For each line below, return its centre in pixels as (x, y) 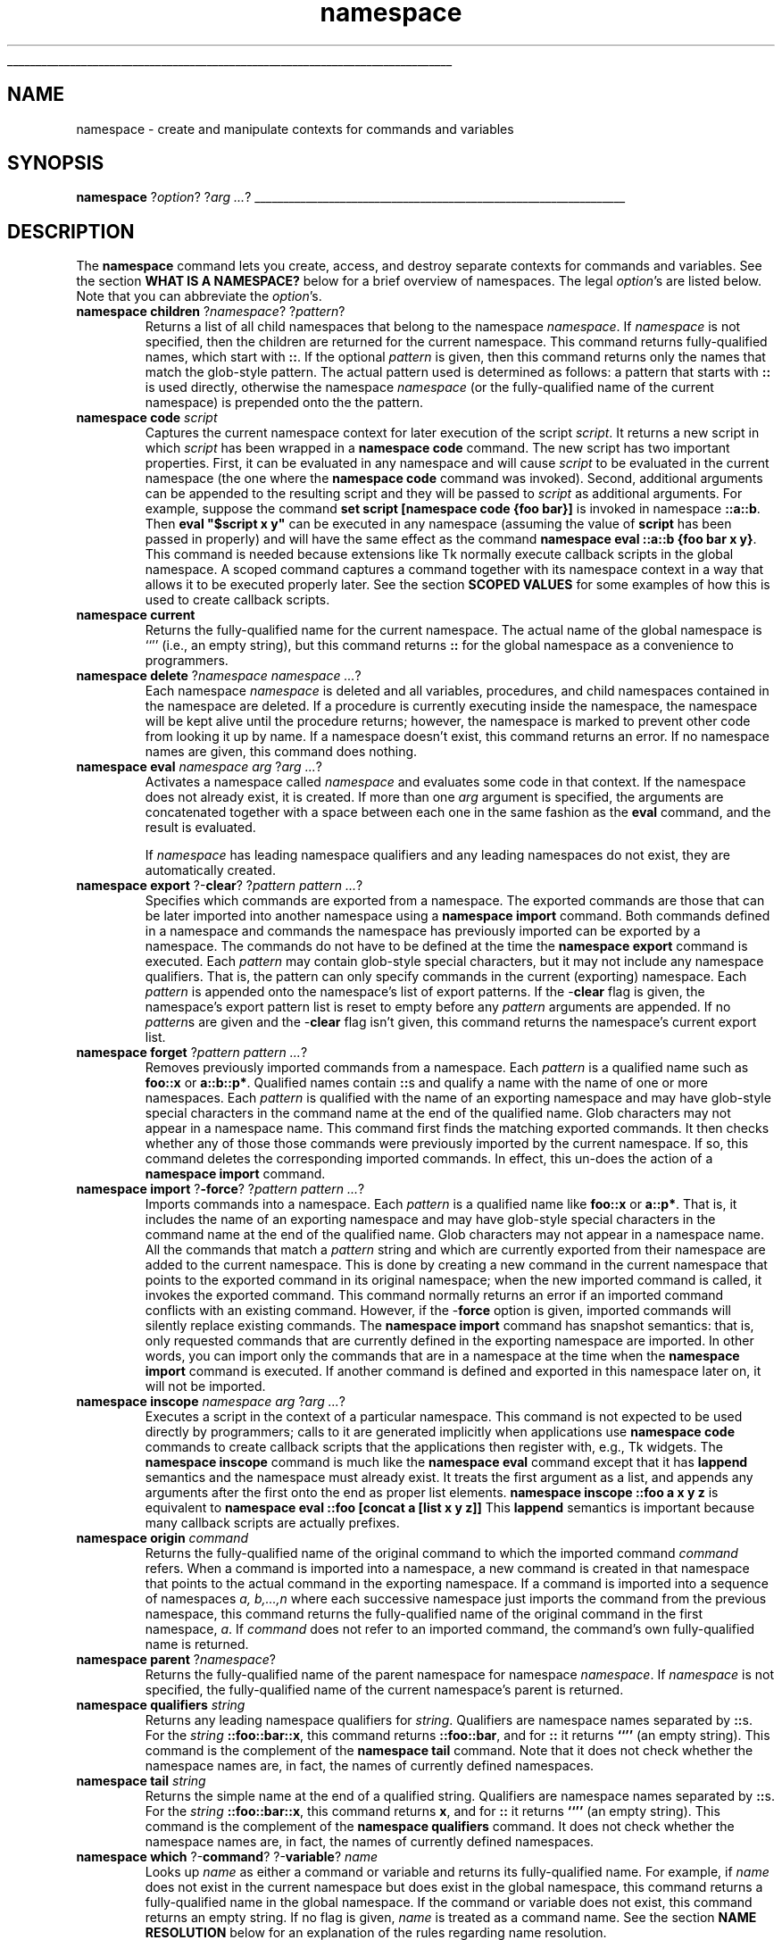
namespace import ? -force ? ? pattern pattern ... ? (220, 1189)
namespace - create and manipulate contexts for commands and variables (295, 129)
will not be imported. (205, 1386)
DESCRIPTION (71, 231)
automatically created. (210, 870)
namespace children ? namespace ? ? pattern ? (211, 312)
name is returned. (197, 1644)
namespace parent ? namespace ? (176, 1660)
